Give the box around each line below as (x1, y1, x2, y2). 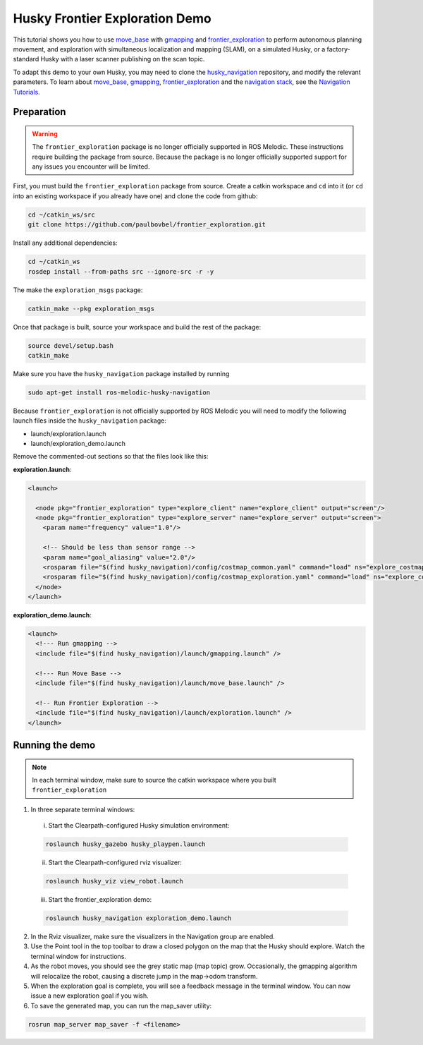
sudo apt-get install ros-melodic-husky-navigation (27, 388, 211, 397)
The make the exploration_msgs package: (13, 286, 143, 294)
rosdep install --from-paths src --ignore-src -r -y (27, 267, 214, 275)
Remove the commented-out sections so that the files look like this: (13, 452, 209, 461)
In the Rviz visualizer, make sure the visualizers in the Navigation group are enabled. (30, 932, 275, 941)
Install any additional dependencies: (13, 238, 118, 247)
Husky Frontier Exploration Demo (13, 11, 211, 26)
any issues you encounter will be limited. (32, 162, 150, 171)
